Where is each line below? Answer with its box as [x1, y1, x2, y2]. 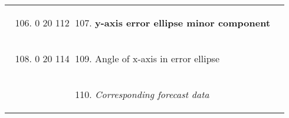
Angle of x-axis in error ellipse [95, 52, 220, 65]
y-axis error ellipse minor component [95, 16, 271, 29]
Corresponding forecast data [95, 87, 209, 101]
